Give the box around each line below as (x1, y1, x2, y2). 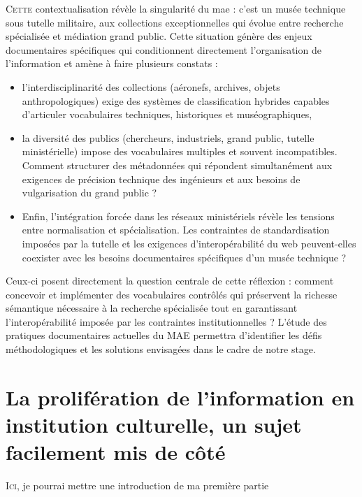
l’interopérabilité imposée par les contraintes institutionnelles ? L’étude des (6, 314, 327, 329)
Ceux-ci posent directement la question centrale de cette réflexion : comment (6, 273, 334, 288)
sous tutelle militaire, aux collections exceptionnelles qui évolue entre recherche (6, 15, 344, 29)
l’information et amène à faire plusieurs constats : (6, 56, 218, 71)
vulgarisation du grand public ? (22, 185, 157, 200)
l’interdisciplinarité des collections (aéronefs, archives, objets (22, 79, 280, 94)
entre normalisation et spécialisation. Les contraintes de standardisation (22, 222, 330, 237)
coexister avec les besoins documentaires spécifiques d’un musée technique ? (22, 250, 347, 264)
